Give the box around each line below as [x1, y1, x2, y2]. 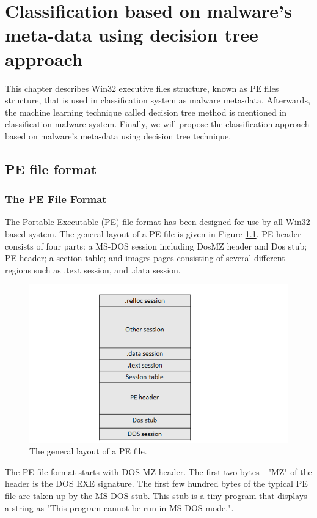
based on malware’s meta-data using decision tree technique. [5, 129, 231, 142]
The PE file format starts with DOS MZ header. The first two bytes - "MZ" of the [5, 465, 312, 478]
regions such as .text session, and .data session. [5, 263, 181, 276]
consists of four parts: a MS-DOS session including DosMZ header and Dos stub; [5, 239, 307, 252]
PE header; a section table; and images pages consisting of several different [5, 251, 285, 264]
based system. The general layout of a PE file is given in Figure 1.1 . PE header [5, 228, 301, 240]
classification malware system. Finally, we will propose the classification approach [5, 117, 310, 130]
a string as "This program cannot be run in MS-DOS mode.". [5, 501, 234, 514]
